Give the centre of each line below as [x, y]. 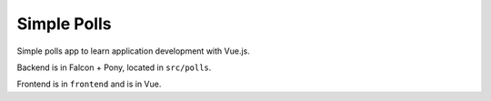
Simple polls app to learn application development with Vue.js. [133, 51]
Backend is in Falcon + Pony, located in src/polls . [114, 67]
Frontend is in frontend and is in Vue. [89, 84]
